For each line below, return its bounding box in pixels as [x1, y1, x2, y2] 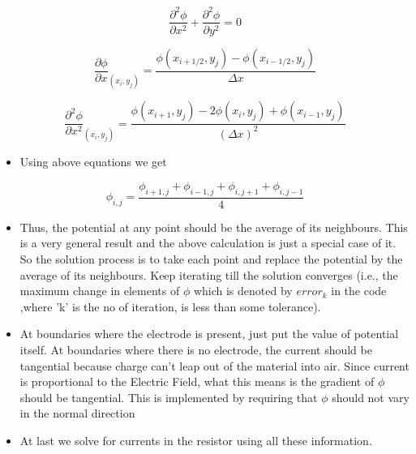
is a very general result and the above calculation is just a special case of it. [19, 234, 397, 251]
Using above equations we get [19, 153, 167, 170]
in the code [331, 282, 387, 299]
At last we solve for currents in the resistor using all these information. [19, 431, 372, 448]
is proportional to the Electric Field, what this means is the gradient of [19, 373, 375, 390]
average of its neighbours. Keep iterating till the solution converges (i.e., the [19, 266, 398, 283]
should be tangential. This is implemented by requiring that [19, 388, 318, 405]
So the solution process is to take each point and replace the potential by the [19, 250, 403, 267]
